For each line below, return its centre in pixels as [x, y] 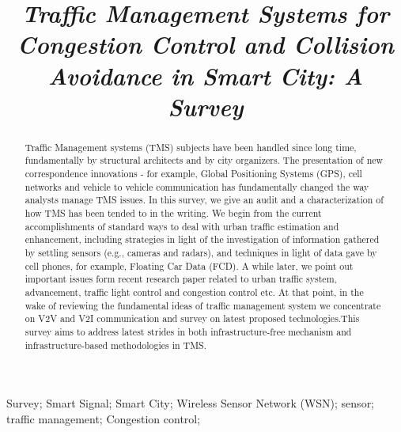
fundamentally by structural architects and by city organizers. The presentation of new [204, 160]
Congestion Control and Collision [206, 44]
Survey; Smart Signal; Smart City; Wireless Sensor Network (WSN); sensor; [191, 403]
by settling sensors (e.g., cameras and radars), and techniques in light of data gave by [201, 252]
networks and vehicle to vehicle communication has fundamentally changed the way [197, 186]
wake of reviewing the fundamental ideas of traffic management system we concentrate [203, 305]
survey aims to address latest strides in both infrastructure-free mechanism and [188, 331]
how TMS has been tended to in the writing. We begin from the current [173, 213]
